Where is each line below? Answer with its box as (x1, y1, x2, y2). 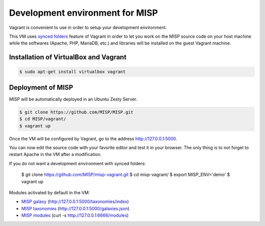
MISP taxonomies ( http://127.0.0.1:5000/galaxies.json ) (21, 205, 130, 211)
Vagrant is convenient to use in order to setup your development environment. (9, 25, 167, 30)
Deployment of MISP (9, 83, 74, 92)
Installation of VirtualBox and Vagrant (9, 53, 127, 61)
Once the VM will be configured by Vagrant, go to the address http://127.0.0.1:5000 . (9, 135, 178, 142)
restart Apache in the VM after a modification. (9, 151, 102, 157)
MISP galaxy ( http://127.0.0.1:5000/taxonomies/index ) (21, 199, 129, 204)
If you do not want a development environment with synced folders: (9, 160, 146, 166)
